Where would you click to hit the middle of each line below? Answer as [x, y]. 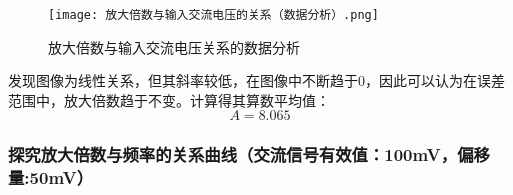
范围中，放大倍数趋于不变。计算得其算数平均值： [169, 99]
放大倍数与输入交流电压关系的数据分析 [174, 46]
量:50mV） [51, 177]
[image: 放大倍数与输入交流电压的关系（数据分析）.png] [213, 15]
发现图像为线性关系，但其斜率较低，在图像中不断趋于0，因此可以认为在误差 [256, 80]
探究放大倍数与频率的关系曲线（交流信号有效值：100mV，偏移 [249, 154]
